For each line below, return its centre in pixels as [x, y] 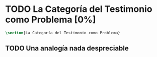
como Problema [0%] [51, 20]
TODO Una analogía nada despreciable [67, 48]
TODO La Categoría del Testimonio [79, 9]
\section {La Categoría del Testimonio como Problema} [63, 33]
